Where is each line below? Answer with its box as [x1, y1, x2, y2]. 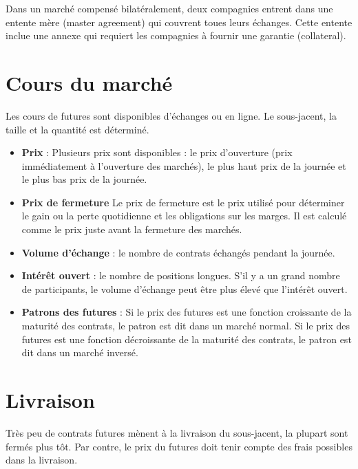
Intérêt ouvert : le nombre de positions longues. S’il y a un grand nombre [21, 268, 340, 283]
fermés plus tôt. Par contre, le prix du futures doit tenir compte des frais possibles [6, 439, 352, 453]
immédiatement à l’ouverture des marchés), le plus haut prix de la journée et [21, 158, 346, 173]
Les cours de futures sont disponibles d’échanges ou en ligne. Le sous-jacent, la [6, 108, 337, 122]
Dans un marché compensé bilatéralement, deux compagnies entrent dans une [6, 1, 333, 15]
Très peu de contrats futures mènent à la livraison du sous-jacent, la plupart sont [6, 425, 348, 439]
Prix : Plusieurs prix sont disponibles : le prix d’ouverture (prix [21, 145, 293, 160]
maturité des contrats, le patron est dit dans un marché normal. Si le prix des [21, 318, 350, 333]
